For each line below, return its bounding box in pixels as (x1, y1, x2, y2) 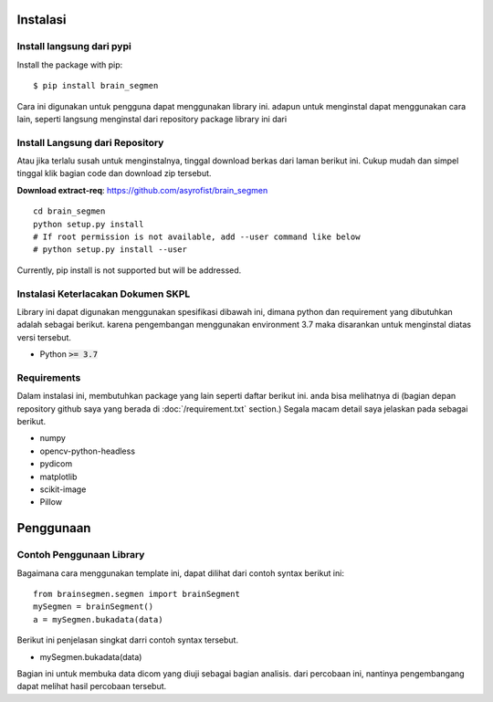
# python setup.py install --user (33, 245, 187, 255)
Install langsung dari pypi (16, 40, 131, 53)
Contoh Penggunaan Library (16, 549, 145, 561)
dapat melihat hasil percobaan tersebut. (16, 681, 167, 692)
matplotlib (39, 471, 78, 482)
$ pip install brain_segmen (33, 80, 159, 91)
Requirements (16, 371, 81, 383)
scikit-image (39, 484, 87, 495)
